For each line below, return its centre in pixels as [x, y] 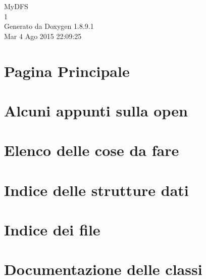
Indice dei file [52, 230]
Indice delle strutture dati [96, 190]
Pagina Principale [67, 71]
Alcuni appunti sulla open [96, 110]
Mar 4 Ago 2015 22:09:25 [43, 36]
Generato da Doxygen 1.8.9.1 [49, 26]
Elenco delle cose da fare [92, 150]
